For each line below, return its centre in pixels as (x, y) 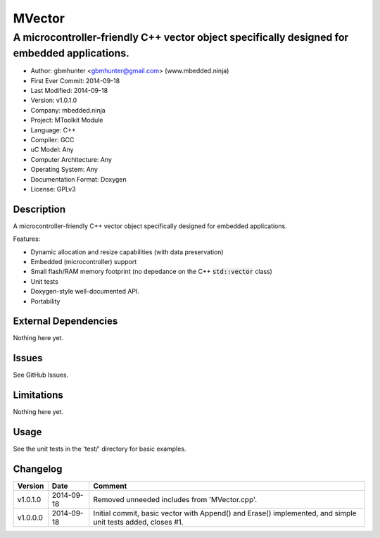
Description (39, 209)
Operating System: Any (64, 170)
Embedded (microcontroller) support (84, 262)
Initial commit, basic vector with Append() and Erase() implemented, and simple (225, 513)
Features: (27, 239)
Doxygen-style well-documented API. (85, 292)
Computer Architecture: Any (71, 159)
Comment (110, 486)
